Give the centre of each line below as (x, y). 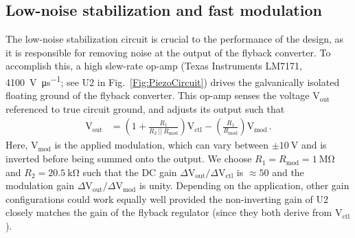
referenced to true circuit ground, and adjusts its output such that (145, 108)
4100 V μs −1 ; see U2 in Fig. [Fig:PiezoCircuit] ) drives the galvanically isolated (173, 80)
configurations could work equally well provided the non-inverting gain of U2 (167, 198)
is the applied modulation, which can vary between (162, 145)
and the (288, 172)
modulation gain (40, 185)
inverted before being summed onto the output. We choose (129, 159)
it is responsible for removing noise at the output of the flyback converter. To (168, 52)
